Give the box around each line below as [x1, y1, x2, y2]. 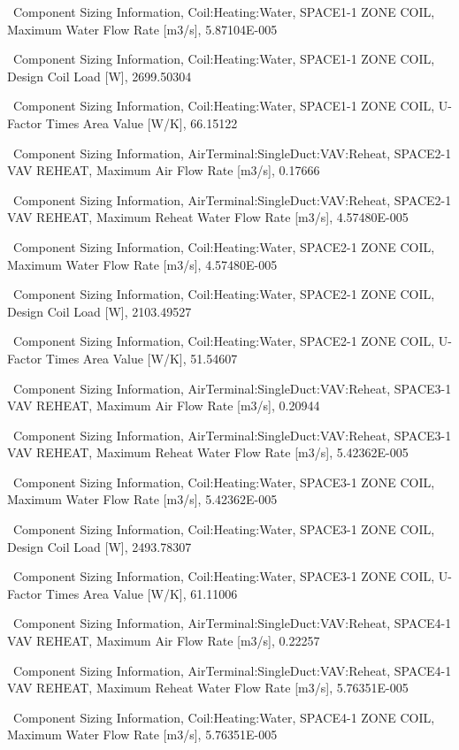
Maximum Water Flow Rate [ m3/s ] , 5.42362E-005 [7, 490, 278, 509]
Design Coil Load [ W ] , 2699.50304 [7, 66, 192, 85]
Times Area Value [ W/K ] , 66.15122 [45, 113, 238, 132]
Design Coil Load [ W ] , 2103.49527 [7, 302, 192, 320]
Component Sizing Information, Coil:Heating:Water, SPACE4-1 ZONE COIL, [12, 708, 435, 726]
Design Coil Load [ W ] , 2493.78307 [7, 537, 192, 555]
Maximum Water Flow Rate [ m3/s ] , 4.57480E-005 [7, 255, 278, 273]
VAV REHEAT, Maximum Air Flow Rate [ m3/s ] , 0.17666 [7, 161, 320, 180]
